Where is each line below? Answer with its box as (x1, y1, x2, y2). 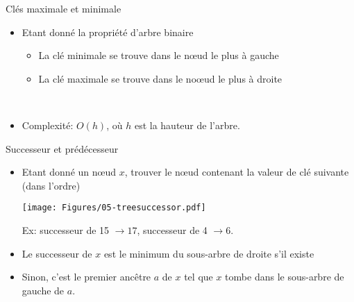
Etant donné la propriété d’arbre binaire (22, 24, 194, 39)
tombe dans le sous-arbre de (225, 269, 344, 284)
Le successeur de (22, 246, 92, 260)
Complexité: (22, 117, 74, 132)
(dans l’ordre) (22, 178, 81, 192)
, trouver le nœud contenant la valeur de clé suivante (124, 165, 349, 179)
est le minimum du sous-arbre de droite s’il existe (103, 246, 314, 260)
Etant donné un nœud (22, 165, 116, 179)
